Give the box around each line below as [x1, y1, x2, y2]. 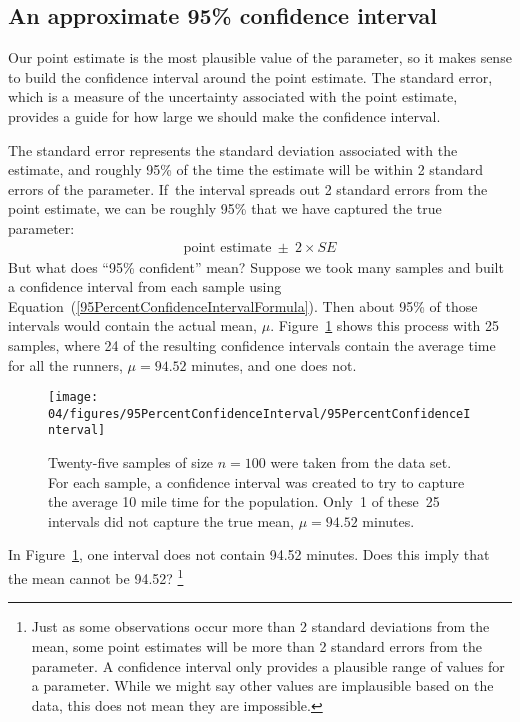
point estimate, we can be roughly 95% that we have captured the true [8, 198, 442, 219]
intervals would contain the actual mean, [8, 315, 258, 336]
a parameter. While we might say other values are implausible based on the [31, 675, 494, 696]
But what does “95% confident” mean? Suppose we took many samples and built [8, 256, 504, 277]
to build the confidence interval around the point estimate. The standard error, [8, 66, 493, 87]
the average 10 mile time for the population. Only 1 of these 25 [48, 491, 440, 512]
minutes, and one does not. [191, 354, 357, 375]
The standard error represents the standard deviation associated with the [8, 139, 458, 160]
